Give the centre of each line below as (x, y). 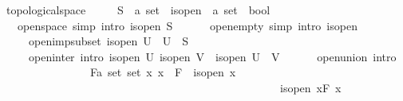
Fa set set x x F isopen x (163, 72)
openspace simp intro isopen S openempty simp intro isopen (187, 25)
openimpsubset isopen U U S (109, 41)
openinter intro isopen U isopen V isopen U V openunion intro (212, 56)
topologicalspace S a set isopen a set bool (138, 10)
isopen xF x (310, 87)
